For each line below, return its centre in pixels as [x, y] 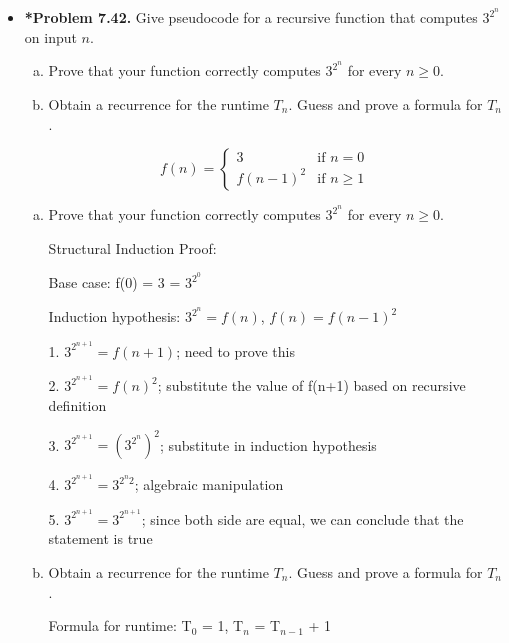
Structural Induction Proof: [132, 247]
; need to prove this [235, 350]
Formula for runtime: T [120, 625]
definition [77, 404]
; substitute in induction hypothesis [268, 444]
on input [50, 36]
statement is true [100, 538]
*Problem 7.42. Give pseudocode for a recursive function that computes [251, 17]
